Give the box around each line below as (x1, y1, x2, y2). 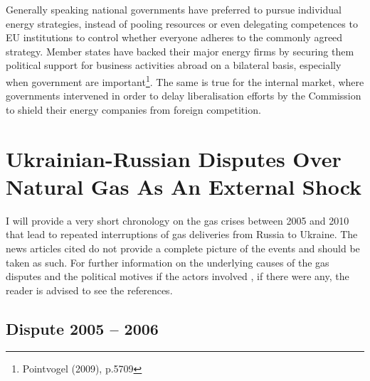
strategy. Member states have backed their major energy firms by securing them (6, 43, 354, 58)
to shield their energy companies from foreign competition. (6, 102, 261, 117)
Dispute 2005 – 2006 (6, 317, 159, 339)
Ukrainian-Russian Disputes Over (6, 144, 342, 173)
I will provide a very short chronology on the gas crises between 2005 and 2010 (6, 213, 349, 227)
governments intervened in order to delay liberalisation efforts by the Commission (6, 88, 361, 103)
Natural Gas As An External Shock (6, 171, 362, 200)
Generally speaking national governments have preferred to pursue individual (6, 2, 342, 16)
